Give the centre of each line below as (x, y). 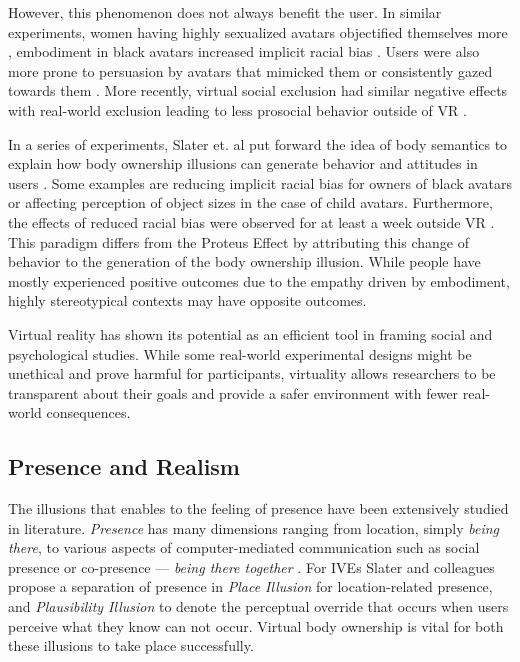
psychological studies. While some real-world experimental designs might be (240, 353)
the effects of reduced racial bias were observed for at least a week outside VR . (251, 221)
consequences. (88, 412)
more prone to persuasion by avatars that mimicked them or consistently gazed (250, 70)
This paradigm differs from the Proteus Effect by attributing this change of (238, 241)
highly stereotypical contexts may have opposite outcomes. (187, 300)
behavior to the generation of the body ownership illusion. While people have (244, 261)
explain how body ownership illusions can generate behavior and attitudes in (243, 163)
